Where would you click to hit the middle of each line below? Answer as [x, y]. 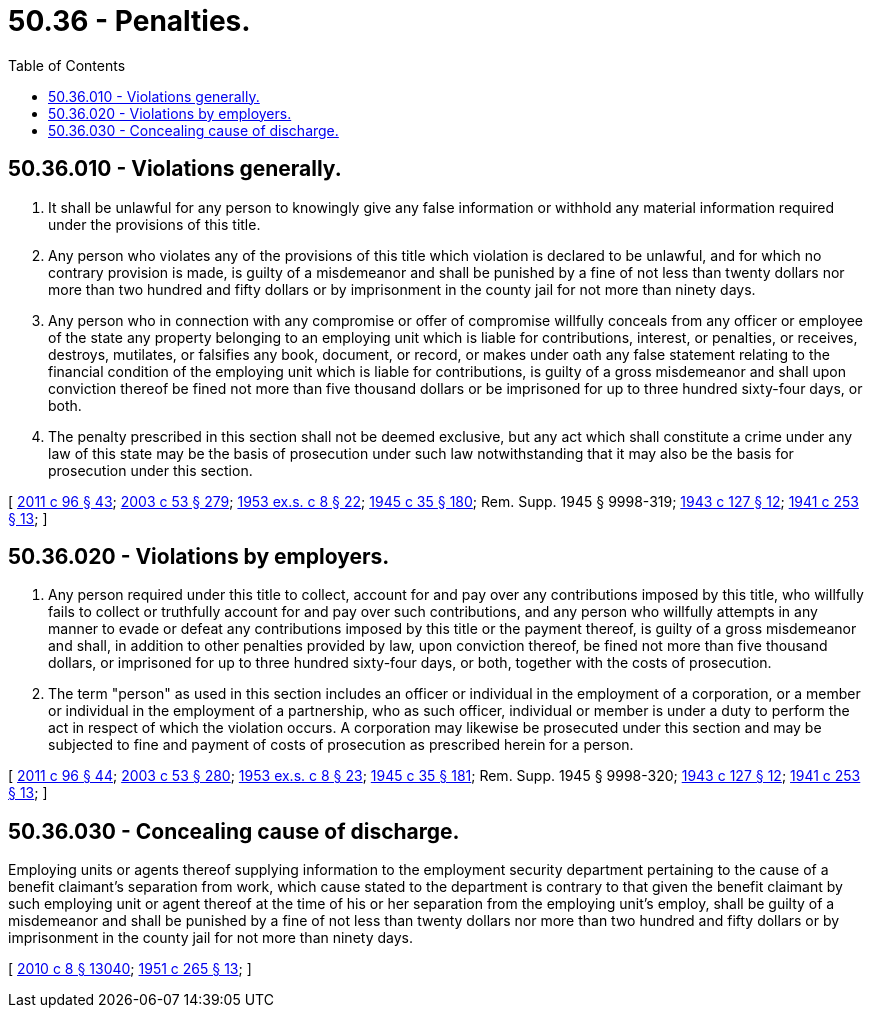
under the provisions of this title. [154, 224]
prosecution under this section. [150, 470]
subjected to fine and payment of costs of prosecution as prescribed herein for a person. [341, 745]
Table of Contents [67, 65]
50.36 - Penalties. [129, 21]
